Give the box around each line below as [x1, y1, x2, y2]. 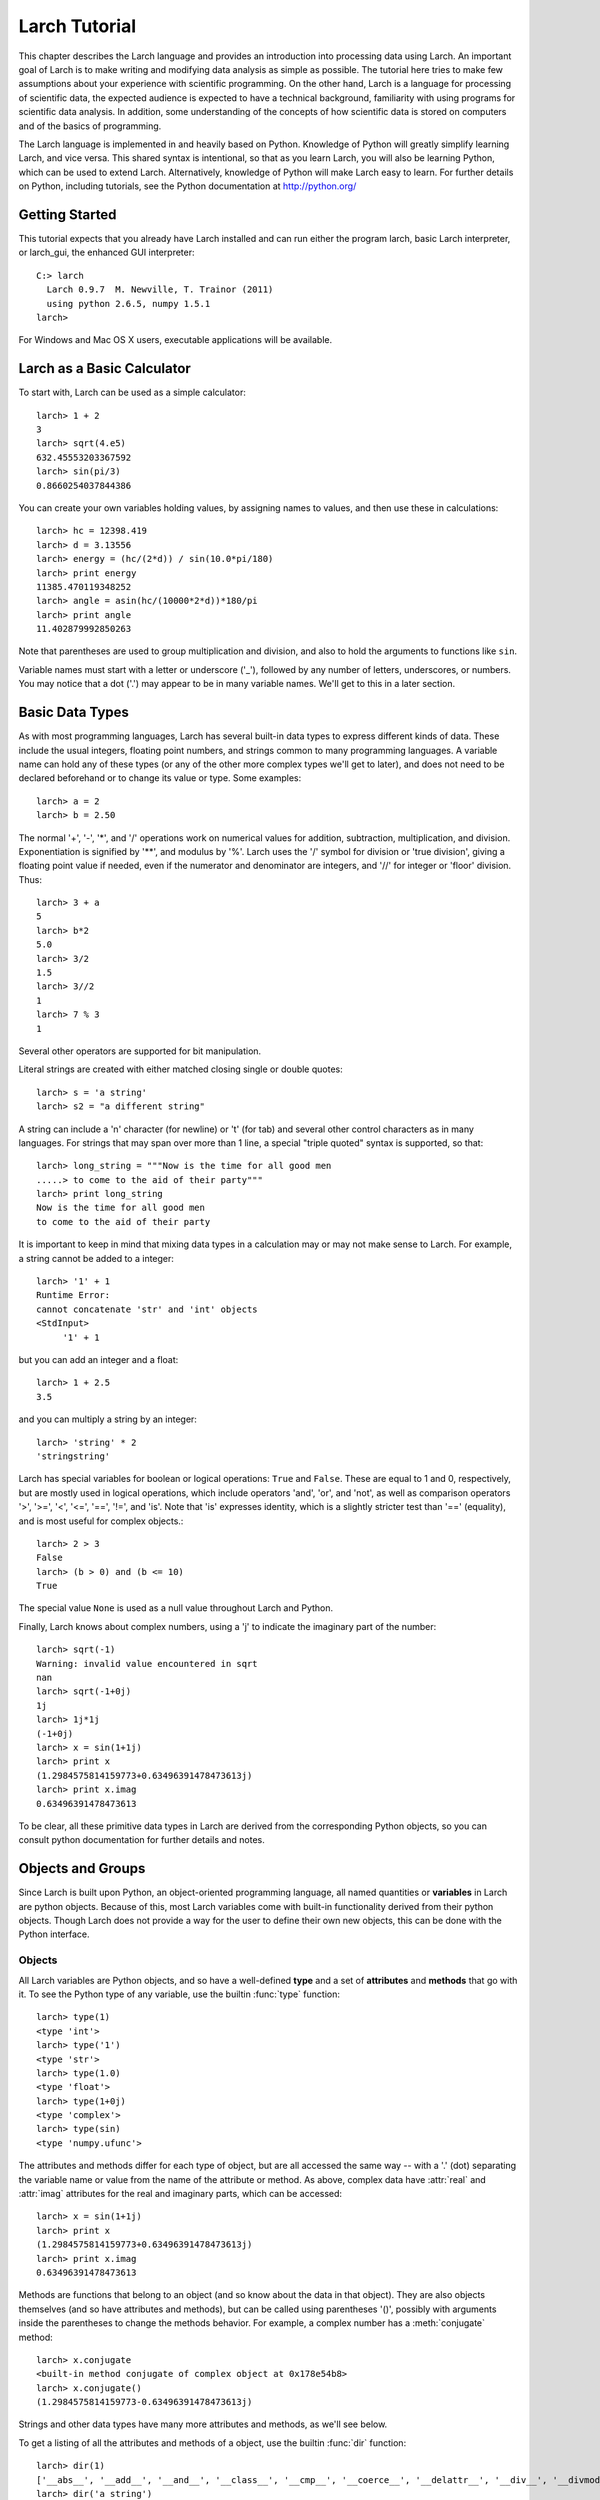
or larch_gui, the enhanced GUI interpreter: [18, 246, 195, 259]
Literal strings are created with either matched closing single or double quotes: [18, 1063, 344, 1075]
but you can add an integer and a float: [18, 1354, 179, 1365]
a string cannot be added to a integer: [18, 1252, 175, 1264]
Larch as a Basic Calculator [18, 360, 192, 377]
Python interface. [18, 1928, 90, 1940]
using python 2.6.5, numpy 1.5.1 [46, 298, 211, 309]
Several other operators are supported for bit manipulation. [18, 1045, 262, 1057]
